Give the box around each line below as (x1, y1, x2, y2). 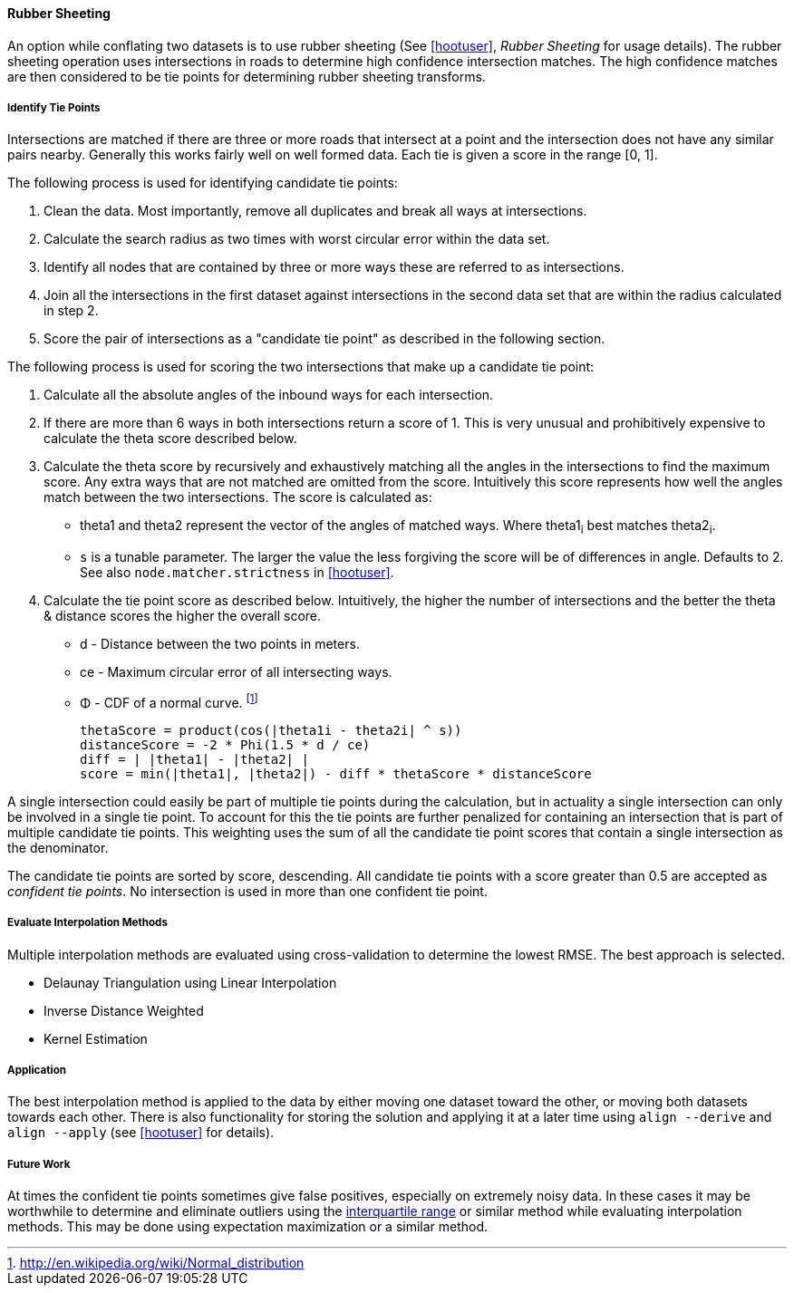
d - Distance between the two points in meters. (80, 636, 360, 652)
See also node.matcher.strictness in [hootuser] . (80, 564, 394, 581)
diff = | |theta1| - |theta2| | (80, 751, 309, 767)
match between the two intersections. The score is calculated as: (44, 489, 432, 506)
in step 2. (44, 303, 99, 319)
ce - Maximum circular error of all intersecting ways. (80, 664, 392, 680)
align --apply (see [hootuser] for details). (7, 1124, 275, 1141)
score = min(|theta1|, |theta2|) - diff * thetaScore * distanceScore (80, 766, 592, 781)
